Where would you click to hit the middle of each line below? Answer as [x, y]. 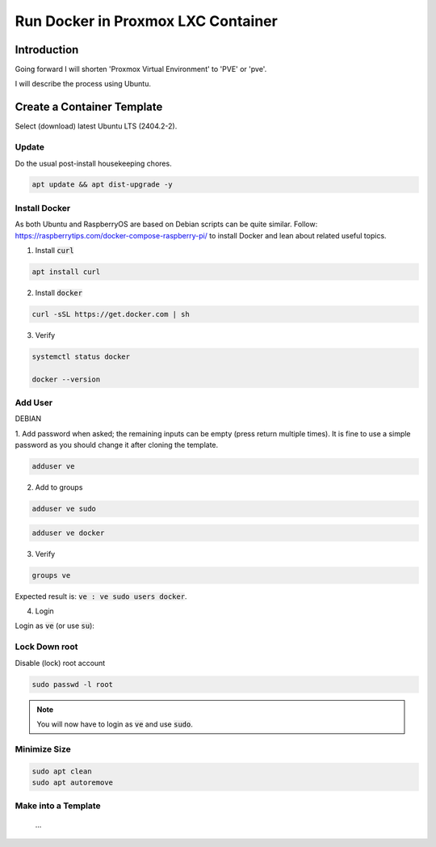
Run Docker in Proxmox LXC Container [146, 21]
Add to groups [59, 487]
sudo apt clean [62, 771]
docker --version [66, 379]
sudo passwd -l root [72, 684]
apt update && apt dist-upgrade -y [102, 185]
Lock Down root [46, 647]
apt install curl [66, 272]
